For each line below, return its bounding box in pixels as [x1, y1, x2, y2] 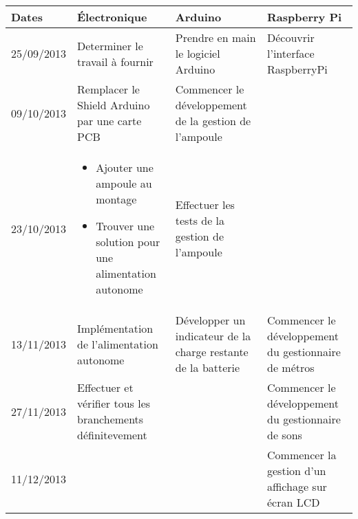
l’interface [267, 45, 315, 61]
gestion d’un [267, 463, 326, 478]
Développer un [175, 312, 246, 328]
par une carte [77, 113, 142, 129]
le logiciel [175, 45, 220, 61]
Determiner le [77, 37, 143, 54]
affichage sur [267, 478, 327, 494]
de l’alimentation [77, 335, 158, 352]
